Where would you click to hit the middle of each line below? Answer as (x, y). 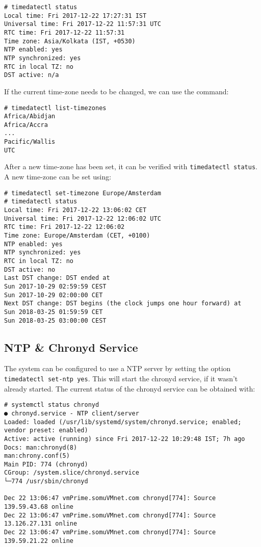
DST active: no (30, 269)
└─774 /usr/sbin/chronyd (46, 481)
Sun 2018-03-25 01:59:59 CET (54, 312)
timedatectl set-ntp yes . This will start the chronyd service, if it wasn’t (121, 378)
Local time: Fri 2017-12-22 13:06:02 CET (75, 210)
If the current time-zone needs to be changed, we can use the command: (116, 91)
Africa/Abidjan (30, 116)
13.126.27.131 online (41, 524)
